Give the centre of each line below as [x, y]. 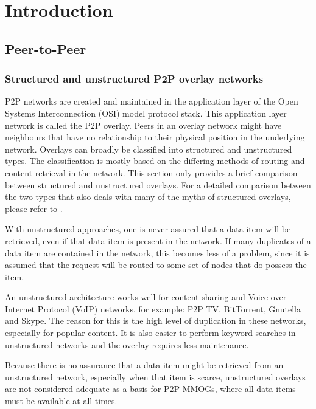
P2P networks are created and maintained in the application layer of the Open [152, 101]
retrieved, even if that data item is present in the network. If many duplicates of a [158, 240]
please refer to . [34, 208]
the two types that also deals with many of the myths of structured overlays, [148, 197]
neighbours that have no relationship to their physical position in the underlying [155, 137]
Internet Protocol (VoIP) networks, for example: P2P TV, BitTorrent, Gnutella [153, 308]
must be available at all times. [61, 401]
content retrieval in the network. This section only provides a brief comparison [151, 172]
